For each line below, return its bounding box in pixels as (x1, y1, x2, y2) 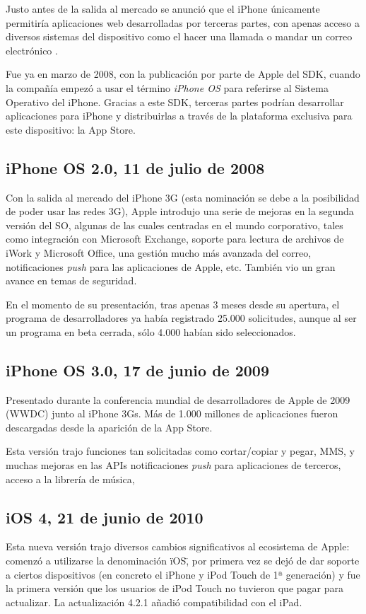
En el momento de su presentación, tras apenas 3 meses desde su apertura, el (6, 296, 340, 311)
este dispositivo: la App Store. (6, 122, 136, 137)
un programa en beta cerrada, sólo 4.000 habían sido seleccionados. (6, 324, 296, 339)
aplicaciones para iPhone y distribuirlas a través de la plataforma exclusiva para (6, 108, 353, 123)
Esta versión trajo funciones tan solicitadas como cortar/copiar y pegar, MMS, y (6, 444, 355, 458)
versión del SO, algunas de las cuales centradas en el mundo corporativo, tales (6, 217, 343, 232)
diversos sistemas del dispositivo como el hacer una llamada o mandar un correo (6, 29, 353, 44)
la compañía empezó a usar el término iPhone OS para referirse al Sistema (6, 80, 329, 95)
